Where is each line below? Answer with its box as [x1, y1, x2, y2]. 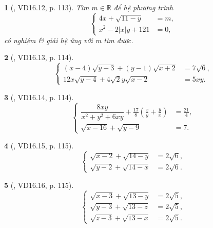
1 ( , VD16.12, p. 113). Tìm [4, 2, 89, 12]
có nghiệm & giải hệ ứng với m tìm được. [4, 34, 133, 45]
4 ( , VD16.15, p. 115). [4, 140, 74, 150]
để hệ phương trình [113, 2, 173, 12]
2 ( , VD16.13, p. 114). [4, 52, 74, 63]
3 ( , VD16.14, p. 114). [4, 91, 74, 102]
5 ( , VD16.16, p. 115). [4, 179, 74, 190]
